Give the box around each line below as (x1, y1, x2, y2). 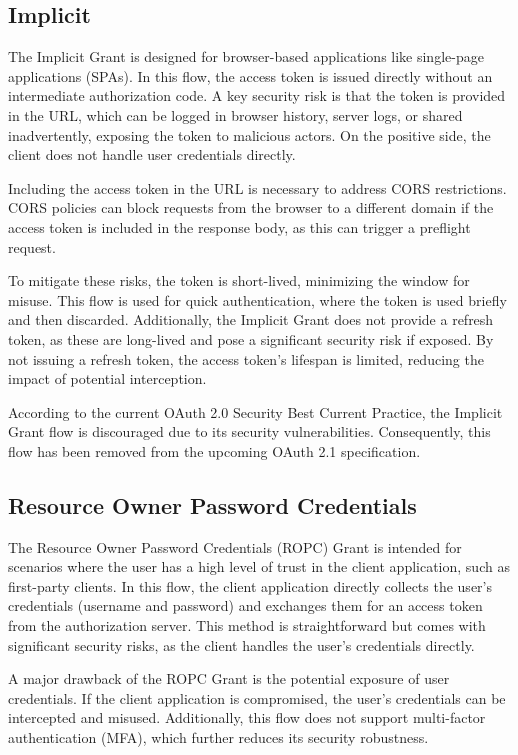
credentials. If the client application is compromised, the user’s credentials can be (8, 687, 506, 708)
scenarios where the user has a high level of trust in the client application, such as (8, 556, 510, 577)
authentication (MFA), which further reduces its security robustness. (8, 727, 429, 748)
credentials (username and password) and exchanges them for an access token (8, 595, 483, 616)
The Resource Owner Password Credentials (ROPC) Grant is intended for (8, 536, 462, 557)
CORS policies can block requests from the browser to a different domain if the (8, 197, 494, 218)
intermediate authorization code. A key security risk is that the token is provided (8, 85, 506, 106)
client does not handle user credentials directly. (8, 144, 296, 165)
